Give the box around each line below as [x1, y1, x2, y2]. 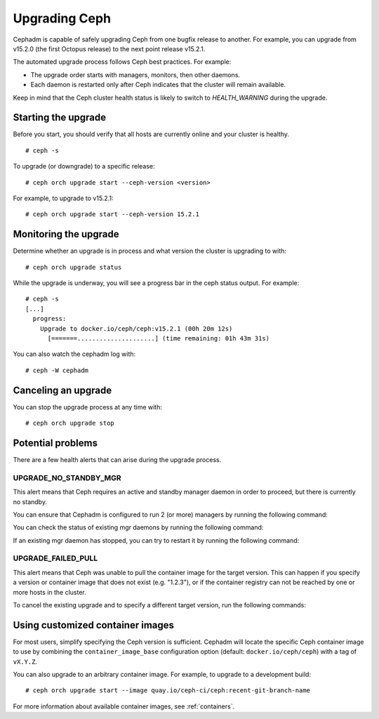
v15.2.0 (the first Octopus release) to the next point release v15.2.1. [13, 44, 206, 53]
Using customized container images [13, 619, 175, 631]
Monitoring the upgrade [13, 228, 119, 240]
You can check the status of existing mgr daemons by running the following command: [13, 523, 264, 532]
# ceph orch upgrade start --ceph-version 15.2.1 [25, 211, 200, 218]
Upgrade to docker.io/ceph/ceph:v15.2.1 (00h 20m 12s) [39, 324, 233, 333]
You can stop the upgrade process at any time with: [13, 402, 163, 411]
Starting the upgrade [13, 112, 107, 124]
